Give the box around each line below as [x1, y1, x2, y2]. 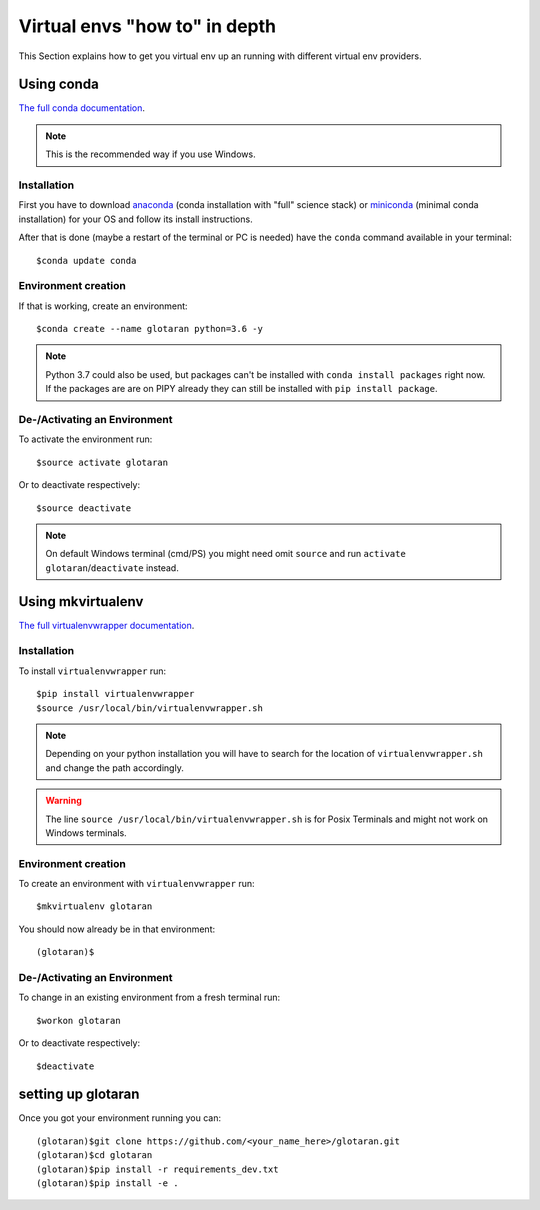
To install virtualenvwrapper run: [18, 665, 167, 677]
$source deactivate [36, 502, 132, 514]
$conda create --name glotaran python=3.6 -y [36, 323, 264, 335]
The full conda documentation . [18, 102, 145, 114]
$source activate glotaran [36, 456, 169, 468]
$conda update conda [36, 255, 137, 266]
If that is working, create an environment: [18, 300, 189, 312]
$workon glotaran [36, 1015, 121, 1026]
